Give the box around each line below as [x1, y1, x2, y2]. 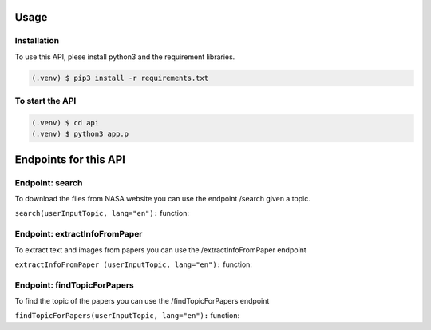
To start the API [14, 96, 77, 107]
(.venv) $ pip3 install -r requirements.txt [31, 73, 209, 82]
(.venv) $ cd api [31, 118, 100, 127]
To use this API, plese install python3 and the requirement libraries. [14, 52, 235, 62]
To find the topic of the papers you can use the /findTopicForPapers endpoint [14, 296, 270, 306]
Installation [14, 35, 60, 46]
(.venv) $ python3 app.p [31, 129, 129, 139]
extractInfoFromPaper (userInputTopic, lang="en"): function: [14, 260, 253, 269]
